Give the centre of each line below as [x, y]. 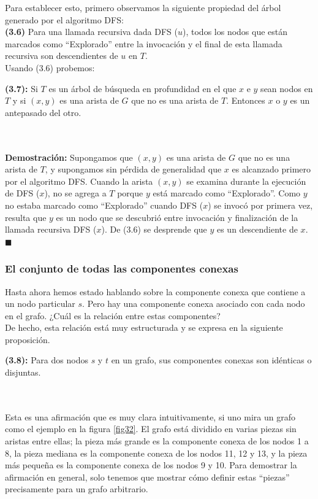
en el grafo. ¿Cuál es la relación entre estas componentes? [113, 315]
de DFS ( [22, 193]
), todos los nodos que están [235, 32]
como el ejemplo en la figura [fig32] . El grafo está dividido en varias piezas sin [151, 429]
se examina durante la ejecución [246, 181]
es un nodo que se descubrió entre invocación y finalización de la [177, 217]
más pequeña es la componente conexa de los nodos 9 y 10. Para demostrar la [151, 465]
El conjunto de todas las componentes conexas [122, 269]
